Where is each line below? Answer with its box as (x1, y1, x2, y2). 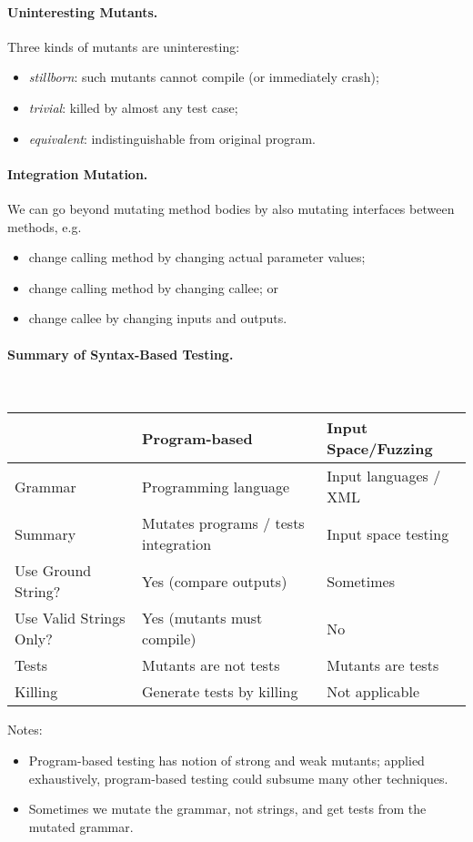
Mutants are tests (327, 654, 439, 676)
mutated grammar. (28, 817, 134, 836)
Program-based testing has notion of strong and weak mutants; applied (28, 750, 425, 769)
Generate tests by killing (142, 681, 298, 703)
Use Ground (15, 560, 92, 582)
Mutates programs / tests (142, 512, 305, 534)
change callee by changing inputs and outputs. (28, 309, 287, 328)
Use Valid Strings (15, 607, 126, 629)
